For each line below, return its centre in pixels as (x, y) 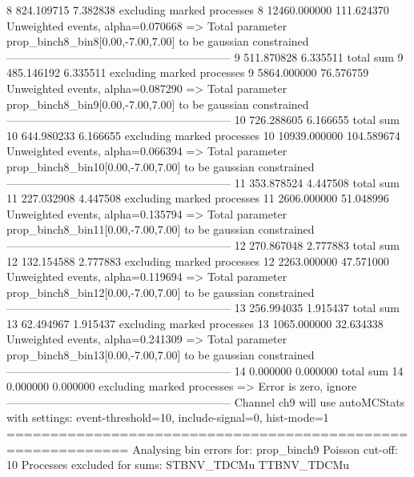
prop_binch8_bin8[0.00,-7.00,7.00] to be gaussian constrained (158, 41)
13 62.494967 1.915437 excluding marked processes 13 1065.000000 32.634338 (195, 323)
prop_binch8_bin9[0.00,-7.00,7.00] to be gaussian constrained (158, 104)
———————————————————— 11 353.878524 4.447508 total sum (203, 182)
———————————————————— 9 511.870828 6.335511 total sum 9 (205, 56)
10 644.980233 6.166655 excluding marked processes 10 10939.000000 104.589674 (203, 135)
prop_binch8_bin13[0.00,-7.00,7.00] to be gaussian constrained (161, 355)
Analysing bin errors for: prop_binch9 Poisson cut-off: (265, 449)
